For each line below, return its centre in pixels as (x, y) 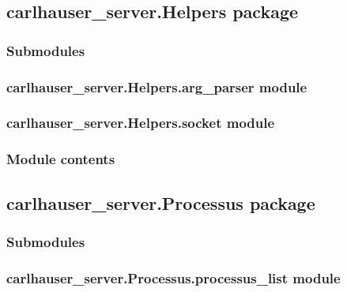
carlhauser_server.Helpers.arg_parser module (157, 86)
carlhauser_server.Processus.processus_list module (173, 277)
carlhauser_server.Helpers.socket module (141, 123)
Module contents (61, 159)
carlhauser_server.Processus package (161, 202)
